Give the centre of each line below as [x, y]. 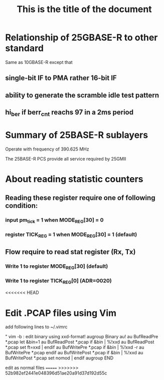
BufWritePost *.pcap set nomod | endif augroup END [59, 358]
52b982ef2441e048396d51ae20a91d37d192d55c [56, 373]
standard [25, 48]
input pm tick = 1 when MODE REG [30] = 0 [54, 220]
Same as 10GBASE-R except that [39, 62]
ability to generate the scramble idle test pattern [82, 95]
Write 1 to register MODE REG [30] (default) [57, 267]
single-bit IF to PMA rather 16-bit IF [61, 78]
